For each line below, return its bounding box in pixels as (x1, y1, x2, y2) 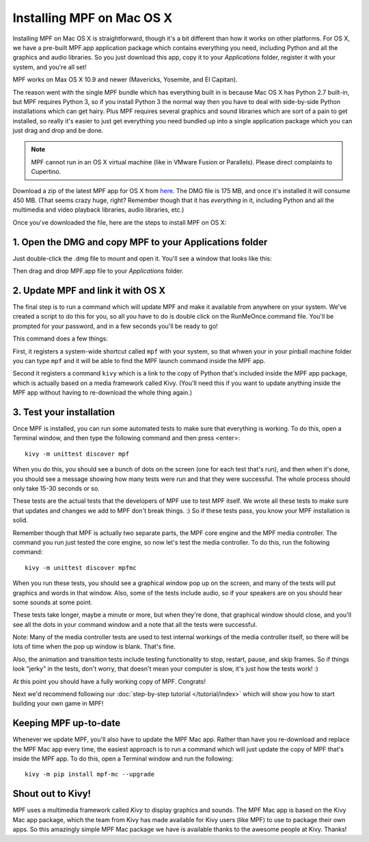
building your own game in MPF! (12, 699, 104, 708)
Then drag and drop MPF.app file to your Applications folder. (12, 267, 184, 275)
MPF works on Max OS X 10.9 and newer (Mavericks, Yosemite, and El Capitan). (12, 75, 238, 84)
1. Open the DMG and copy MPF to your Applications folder (12, 236, 268, 248)
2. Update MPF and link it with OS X (12, 284, 166, 296)
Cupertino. (31, 168, 61, 176)
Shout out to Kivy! (12, 788, 92, 800)
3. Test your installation (12, 406, 115, 418)
